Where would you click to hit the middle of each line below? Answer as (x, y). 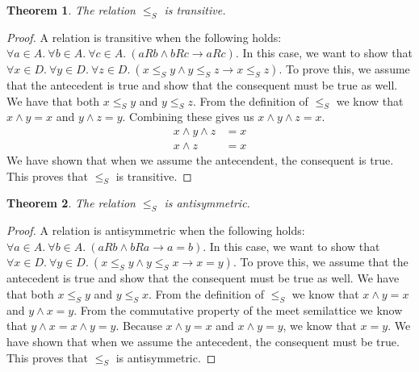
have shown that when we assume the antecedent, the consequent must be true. (203, 341)
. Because (139, 326)
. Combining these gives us (188, 117)
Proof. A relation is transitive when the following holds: (144, 37)
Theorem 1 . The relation (71, 10)
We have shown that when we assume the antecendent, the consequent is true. (200, 160)
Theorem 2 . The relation (71, 203)
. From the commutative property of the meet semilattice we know (238, 309)
